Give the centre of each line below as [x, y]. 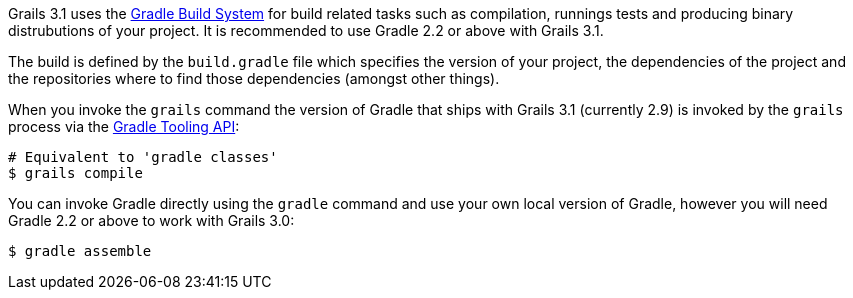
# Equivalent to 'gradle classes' [143, 157]
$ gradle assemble [80, 251]
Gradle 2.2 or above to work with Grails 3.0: [151, 220]
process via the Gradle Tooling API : [124, 126]
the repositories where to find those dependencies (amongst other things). [254, 78]
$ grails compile [75, 173]
